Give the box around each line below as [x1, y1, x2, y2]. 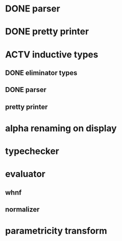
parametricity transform [5, 225, 107, 236]
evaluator [5, 168, 46, 180]
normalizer [5, 205, 40, 214]
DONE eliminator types [5, 68, 78, 77]
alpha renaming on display [5, 122, 117, 134]
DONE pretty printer [5, 26, 89, 37]
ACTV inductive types [5, 48, 99, 60]
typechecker [5, 145, 59, 157]
